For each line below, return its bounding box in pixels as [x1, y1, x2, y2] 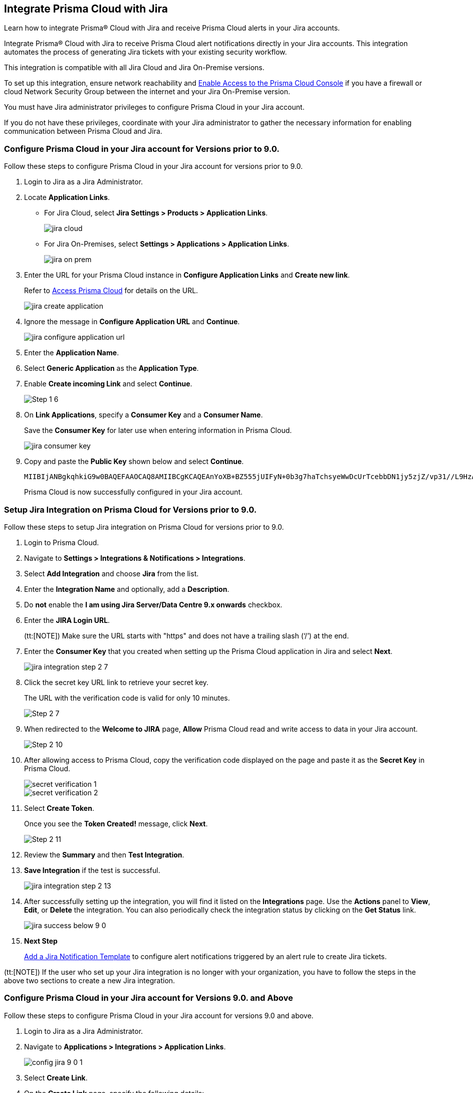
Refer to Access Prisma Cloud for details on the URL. [24, 286, 198, 295]
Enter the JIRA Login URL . [24, 615, 110, 624]
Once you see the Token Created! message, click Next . [24, 819, 208, 828]
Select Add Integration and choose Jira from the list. [24, 569, 199, 578]
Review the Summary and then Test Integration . [24, 850, 184, 859]
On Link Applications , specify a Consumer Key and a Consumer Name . [24, 410, 263, 419]
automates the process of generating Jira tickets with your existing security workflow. [4, 48, 287, 57]
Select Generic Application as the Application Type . [24, 364, 199, 373]
